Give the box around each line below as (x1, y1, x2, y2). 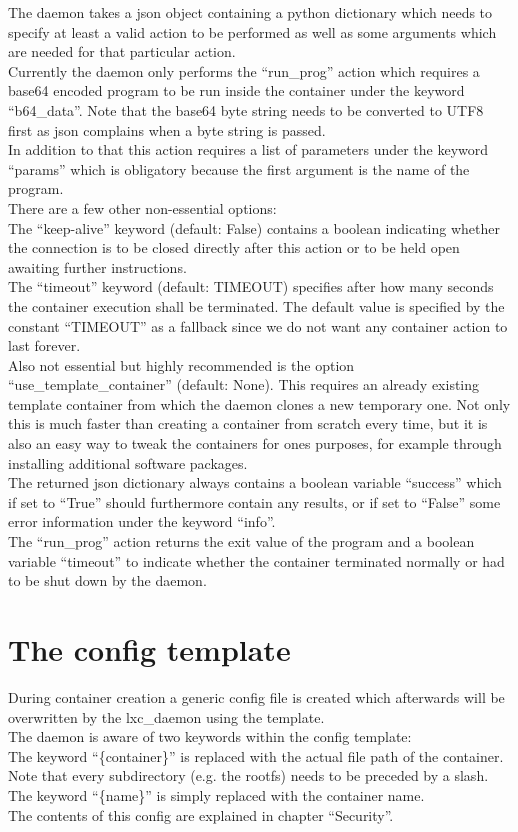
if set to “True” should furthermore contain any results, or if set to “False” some (8, 491, 501, 512)
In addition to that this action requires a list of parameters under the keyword (8, 139, 489, 160)
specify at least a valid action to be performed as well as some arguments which (8, 21, 497, 42)
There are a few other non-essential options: (8, 197, 277, 218)
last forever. (8, 335, 81, 356)
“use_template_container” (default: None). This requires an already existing (8, 374, 480, 395)
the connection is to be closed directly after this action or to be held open (8, 237, 460, 258)
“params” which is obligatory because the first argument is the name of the (8, 158, 470, 179)
